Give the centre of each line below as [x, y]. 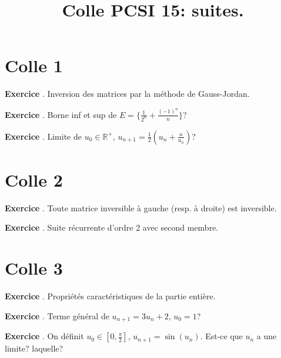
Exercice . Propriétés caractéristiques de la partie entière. [110, 296]
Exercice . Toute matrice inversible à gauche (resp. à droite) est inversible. [141, 207]
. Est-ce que [221, 336]
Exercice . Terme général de [57, 315]
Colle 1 [34, 65]
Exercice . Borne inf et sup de [61, 114]
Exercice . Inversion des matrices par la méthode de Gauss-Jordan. [127, 94]
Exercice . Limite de [43, 136]
